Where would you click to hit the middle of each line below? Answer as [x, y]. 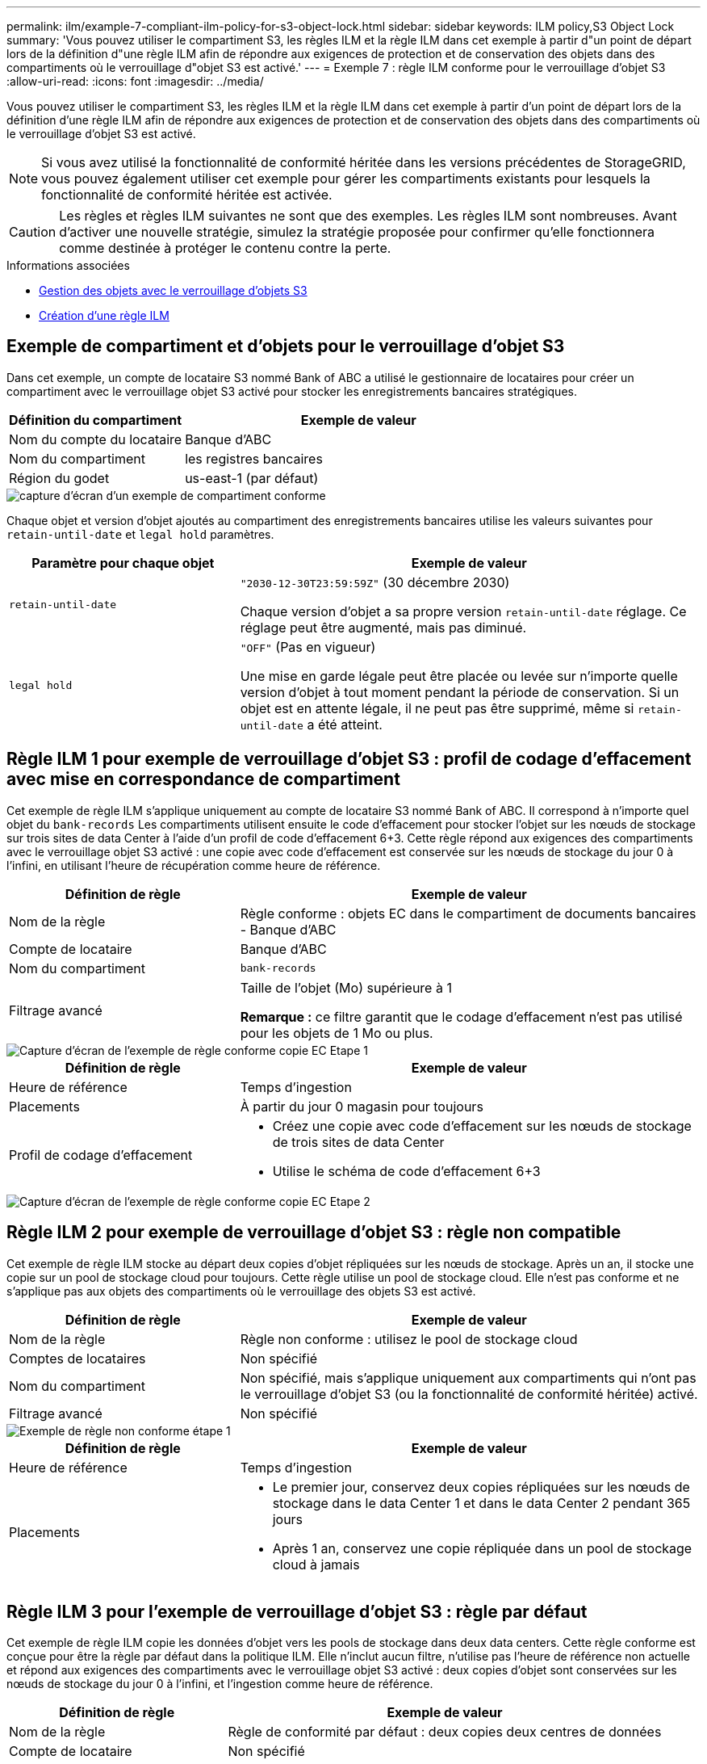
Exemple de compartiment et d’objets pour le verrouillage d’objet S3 [286, 346]
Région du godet [59, 478]
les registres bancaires [254, 458]
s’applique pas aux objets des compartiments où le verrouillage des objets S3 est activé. [241, 1291]
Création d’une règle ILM [104, 315]
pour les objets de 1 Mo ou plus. [337, 1033]
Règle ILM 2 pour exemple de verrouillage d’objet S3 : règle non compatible [314, 1233]
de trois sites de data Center [358, 1142]
